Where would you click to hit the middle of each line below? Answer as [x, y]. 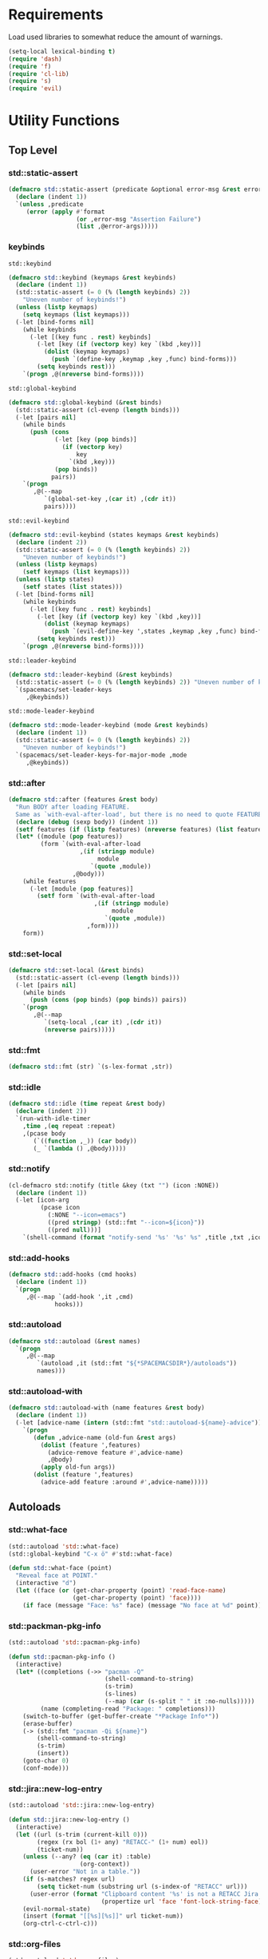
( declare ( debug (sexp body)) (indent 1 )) [87, 822]
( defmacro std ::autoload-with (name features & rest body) [106, 1408]
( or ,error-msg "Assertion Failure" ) [139, 219]
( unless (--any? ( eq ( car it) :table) [87, 1857]
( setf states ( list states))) [73, 587]
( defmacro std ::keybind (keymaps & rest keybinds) [93, 277]
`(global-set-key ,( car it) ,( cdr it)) [110, 499]
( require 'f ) [30, 66]
